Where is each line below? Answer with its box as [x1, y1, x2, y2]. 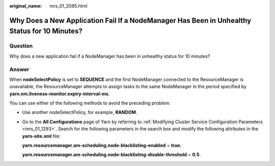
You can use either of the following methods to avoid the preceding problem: [9, 100, 171, 106]
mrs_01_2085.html [49, 3, 88, 9]
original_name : [9, 3, 42, 9]
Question [9, 42, 33, 49]
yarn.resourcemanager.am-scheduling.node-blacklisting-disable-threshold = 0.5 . [22, 152, 201, 158]
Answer [9, 66, 30, 73]
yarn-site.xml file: [22, 133, 61, 139]
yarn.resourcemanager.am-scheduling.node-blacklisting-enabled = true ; [22, 143, 182, 149]
